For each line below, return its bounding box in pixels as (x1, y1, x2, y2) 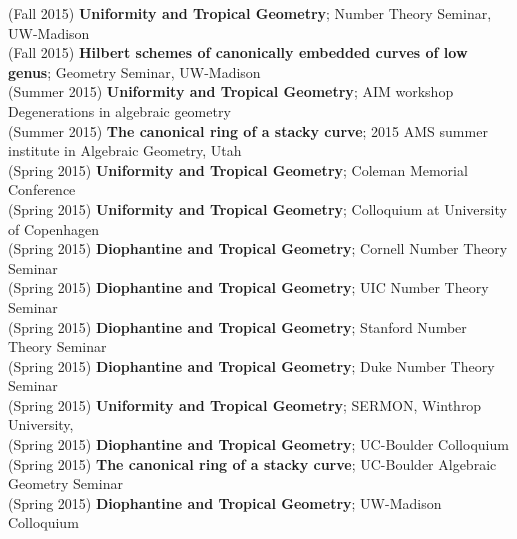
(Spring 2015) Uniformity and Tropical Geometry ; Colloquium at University (8, 198, 507, 219)
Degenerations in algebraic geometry (8, 100, 231, 121)
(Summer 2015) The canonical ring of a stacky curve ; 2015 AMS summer (8, 120, 488, 141)
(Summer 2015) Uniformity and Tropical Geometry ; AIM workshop (8, 81, 454, 102)
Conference (8, 179, 76, 200)
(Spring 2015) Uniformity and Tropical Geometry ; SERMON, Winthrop (8, 394, 482, 415)
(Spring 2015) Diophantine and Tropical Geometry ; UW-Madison (8, 492, 442, 513)
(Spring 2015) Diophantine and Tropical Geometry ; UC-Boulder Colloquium (8, 434, 509, 455)
